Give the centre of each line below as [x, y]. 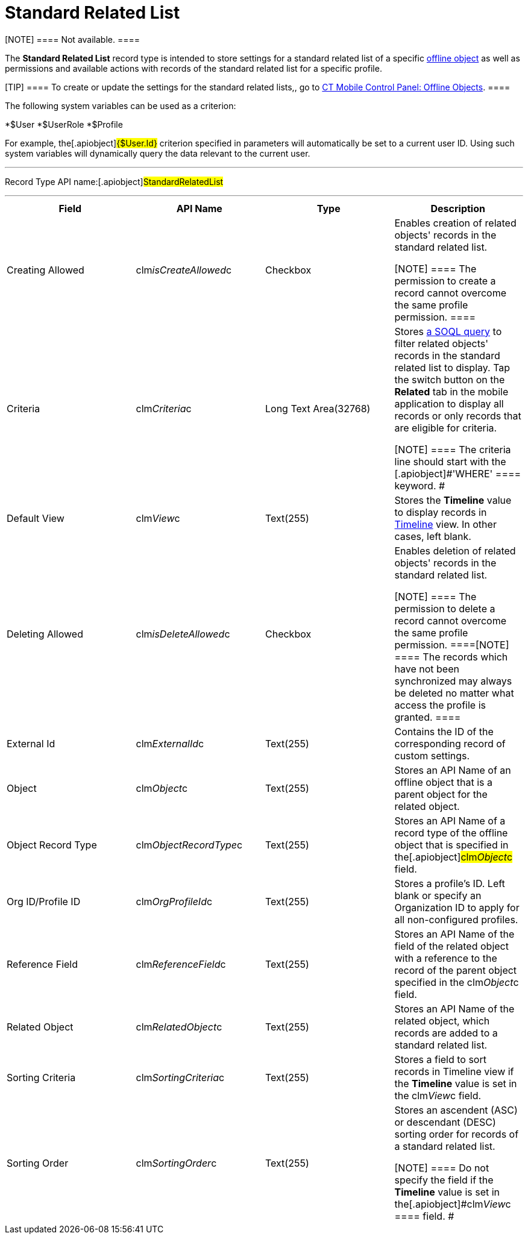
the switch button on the [450, 379]
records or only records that [458, 416]
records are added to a [446, 1033]
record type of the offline [451, 833]
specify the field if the [444, 1180]
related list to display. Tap [452, 367]
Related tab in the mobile [451, 391]
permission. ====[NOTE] [452, 645]
